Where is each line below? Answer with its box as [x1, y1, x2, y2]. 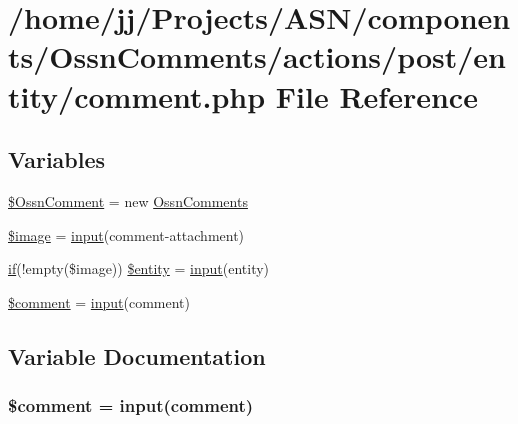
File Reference [275, 75, 478, 116]
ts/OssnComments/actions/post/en [8, 36, 507, 77]
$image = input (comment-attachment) [8, 224, 245, 245]
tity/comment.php [8, 75, 266, 116]
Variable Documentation [8, 340, 266, 371]
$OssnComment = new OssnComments [8, 190, 248, 211]
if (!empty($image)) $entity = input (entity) [8, 258, 270, 279]
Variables [8, 144, 106, 175]
